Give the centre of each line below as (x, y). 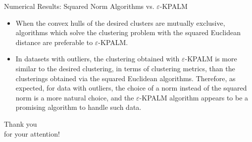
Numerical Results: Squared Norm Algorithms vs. (79, 6)
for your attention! (32, 133)
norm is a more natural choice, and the (75, 97)
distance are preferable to (54, 42)
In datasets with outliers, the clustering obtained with (98, 59)
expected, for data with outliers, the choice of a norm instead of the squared (131, 88)
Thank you (21, 123)
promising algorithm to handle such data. (78, 107)
